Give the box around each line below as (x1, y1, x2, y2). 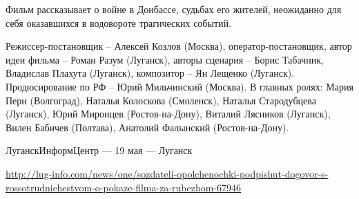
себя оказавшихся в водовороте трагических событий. (6, 15, 231, 30)
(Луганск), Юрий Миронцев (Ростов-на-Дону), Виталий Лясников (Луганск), (6, 106, 331, 121)
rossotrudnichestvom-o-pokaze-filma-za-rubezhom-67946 (6, 180, 241, 194)
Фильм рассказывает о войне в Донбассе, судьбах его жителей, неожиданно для (6, 2, 342, 16)
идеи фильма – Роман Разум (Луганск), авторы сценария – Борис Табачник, (6, 52, 324, 66)
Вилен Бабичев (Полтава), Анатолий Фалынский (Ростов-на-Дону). (6, 120, 289, 134)
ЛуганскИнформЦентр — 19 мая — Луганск (6, 143, 193, 158)
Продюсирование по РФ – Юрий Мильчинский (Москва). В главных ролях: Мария (6, 79, 353, 93)
